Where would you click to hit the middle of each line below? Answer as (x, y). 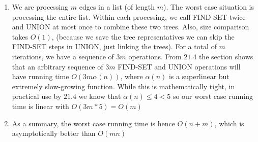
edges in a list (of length (117, 7)
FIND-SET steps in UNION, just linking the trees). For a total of (114, 46)
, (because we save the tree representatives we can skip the (143, 36)
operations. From (155, 56)
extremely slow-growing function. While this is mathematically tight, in (123, 86)
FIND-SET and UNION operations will (179, 66)
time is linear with (40, 106)
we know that (100, 96)
